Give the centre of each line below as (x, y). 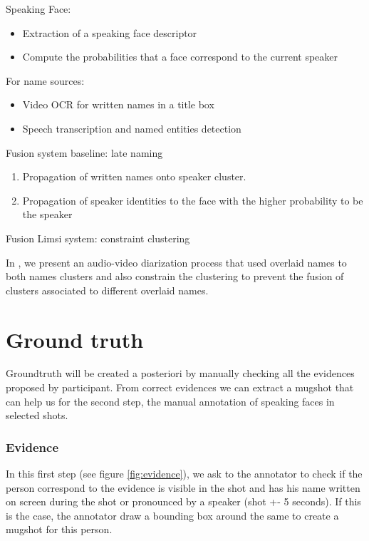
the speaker (47, 214)
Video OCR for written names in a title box (118, 104)
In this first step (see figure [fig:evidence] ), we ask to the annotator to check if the (184, 474)
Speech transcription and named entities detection (132, 128)
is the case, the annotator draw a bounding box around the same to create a (172, 515)
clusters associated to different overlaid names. (107, 290)
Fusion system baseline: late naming (84, 152)
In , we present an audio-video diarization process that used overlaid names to (176, 262)
